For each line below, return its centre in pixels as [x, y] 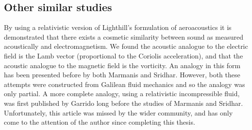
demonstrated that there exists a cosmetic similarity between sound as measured [124, 36]
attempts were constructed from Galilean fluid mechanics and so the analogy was [125, 84]
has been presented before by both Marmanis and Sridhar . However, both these [122, 75]
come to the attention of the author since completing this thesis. [100, 122]
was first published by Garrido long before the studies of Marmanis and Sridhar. [124, 103]
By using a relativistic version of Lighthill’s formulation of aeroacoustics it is [118, 27]
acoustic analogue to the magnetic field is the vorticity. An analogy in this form [122, 65]
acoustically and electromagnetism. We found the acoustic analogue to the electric [126, 46]
